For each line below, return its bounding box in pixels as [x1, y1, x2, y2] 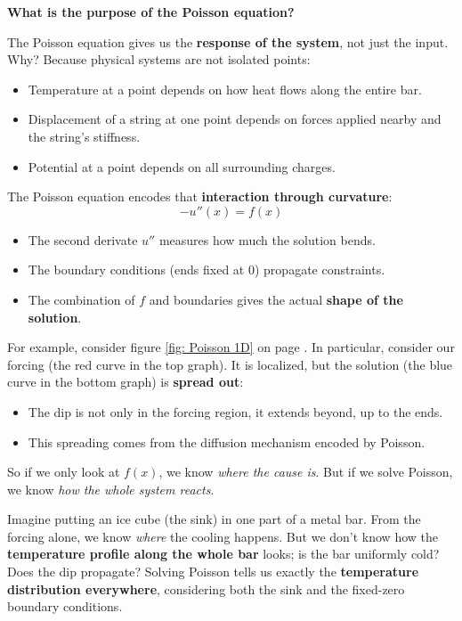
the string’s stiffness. [28, 127, 141, 145]
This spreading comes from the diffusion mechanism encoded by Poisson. [28, 432, 426, 451]
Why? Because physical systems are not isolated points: [7, 50, 311, 69]
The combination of [28, 290, 135, 308]
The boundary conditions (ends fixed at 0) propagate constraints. [28, 260, 385, 279]
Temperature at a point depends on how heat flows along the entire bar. [28, 79, 422, 98]
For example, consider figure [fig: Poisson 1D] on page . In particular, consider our [7, 338, 455, 356]
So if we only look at [7, 462, 120, 481]
